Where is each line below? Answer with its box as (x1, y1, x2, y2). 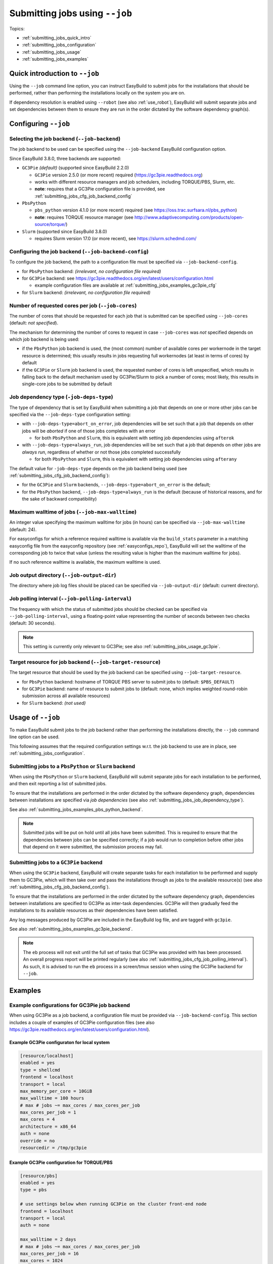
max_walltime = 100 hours (20, 1095, 84, 1101)
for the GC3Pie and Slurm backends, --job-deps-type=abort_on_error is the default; (22, 482, 211, 488)
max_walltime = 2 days (20, 1237, 76, 1242)
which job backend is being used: (9, 336, 79, 342)
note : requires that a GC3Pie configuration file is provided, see (34, 186, 165, 192)
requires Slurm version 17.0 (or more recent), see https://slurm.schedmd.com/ (34, 236, 197, 242)
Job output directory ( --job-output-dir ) (9, 572, 116, 579)
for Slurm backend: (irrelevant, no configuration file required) (22, 289, 151, 295)
